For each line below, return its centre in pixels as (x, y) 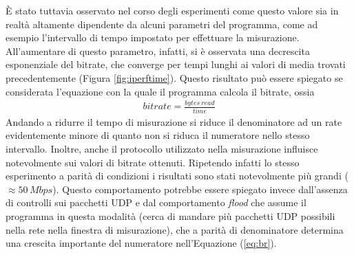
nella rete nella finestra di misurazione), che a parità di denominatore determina (175, 229)
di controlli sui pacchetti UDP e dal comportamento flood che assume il (156, 202)
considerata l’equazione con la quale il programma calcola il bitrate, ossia (160, 91)
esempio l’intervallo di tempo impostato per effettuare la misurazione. (153, 37)
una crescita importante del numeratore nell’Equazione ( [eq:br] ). (141, 243)
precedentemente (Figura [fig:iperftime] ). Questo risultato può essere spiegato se (174, 77)
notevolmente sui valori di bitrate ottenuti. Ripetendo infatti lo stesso (153, 162)
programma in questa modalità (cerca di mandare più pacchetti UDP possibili (170, 215)
